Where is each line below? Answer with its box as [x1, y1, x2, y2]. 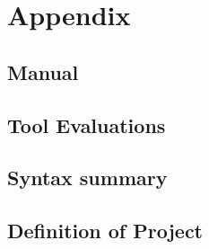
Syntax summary [7, 164, 168, 191]
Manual [7, 58, 79, 85]
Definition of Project [7, 217, 204, 245]
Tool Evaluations [7, 111, 166, 138]
